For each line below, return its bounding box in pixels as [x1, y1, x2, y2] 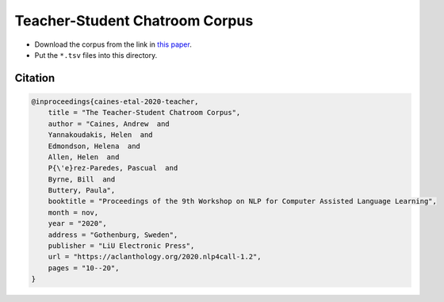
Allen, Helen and [48, 152, 120, 162]
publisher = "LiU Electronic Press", [48, 242, 195, 250]
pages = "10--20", [48, 263, 120, 273]
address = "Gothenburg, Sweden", [48, 230, 178, 239]
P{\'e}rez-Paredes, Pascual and [48, 163, 178, 173]
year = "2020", [48, 219, 107, 228]
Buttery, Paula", [48, 186, 116, 195]
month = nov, [48, 208, 99, 217]
